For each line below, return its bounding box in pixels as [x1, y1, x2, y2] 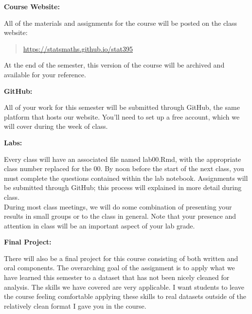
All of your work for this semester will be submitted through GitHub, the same [4, 102, 240, 112]
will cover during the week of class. [4, 121, 108, 131]
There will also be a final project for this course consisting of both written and [4, 253, 238, 263]
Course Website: [4, 1, 60, 11]
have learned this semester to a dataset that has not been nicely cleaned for [4, 272, 230, 282]
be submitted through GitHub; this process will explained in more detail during [4, 182, 242, 192]
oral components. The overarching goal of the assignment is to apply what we [4, 262, 235, 273]
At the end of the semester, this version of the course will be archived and [4, 60, 225, 70]
